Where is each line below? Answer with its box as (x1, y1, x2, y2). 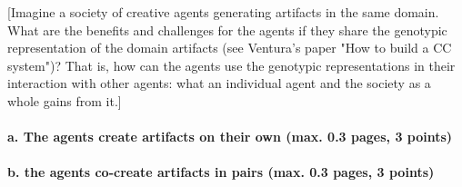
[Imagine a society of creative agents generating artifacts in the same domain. (7, 3, 439, 21)
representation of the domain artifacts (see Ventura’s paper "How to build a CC (7, 38, 452, 57)
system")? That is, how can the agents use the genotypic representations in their (7, 55, 456, 74)
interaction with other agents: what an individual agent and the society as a (7, 74, 431, 93)
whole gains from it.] (7, 91, 122, 110)
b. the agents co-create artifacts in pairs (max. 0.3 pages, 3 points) (7, 162, 435, 182)
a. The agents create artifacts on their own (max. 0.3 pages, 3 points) (7, 127, 453, 146)
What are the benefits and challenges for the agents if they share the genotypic (7, 20, 447, 39)
